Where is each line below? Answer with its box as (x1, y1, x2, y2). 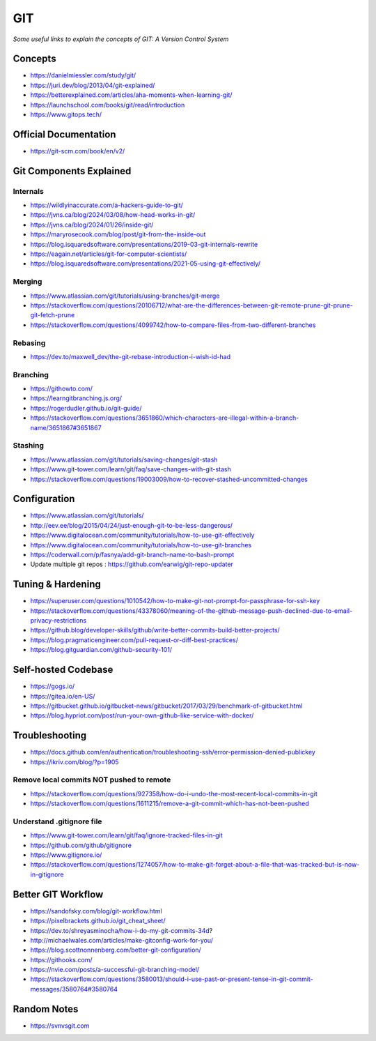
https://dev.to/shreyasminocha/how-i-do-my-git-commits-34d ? (30, 926, 213, 934)
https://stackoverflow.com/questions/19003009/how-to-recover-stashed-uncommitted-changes (30, 475, 308, 483)
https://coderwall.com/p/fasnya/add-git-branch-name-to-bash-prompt (30, 550, 235, 559)
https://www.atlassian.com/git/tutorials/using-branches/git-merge (30, 291, 220, 300)
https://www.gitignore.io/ (30, 851, 102, 859)
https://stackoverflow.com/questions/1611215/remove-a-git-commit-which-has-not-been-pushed (30, 799, 309, 808)
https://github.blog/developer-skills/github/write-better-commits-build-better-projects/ (30, 626, 280, 635)
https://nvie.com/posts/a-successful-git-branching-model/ (30, 966, 200, 974)
